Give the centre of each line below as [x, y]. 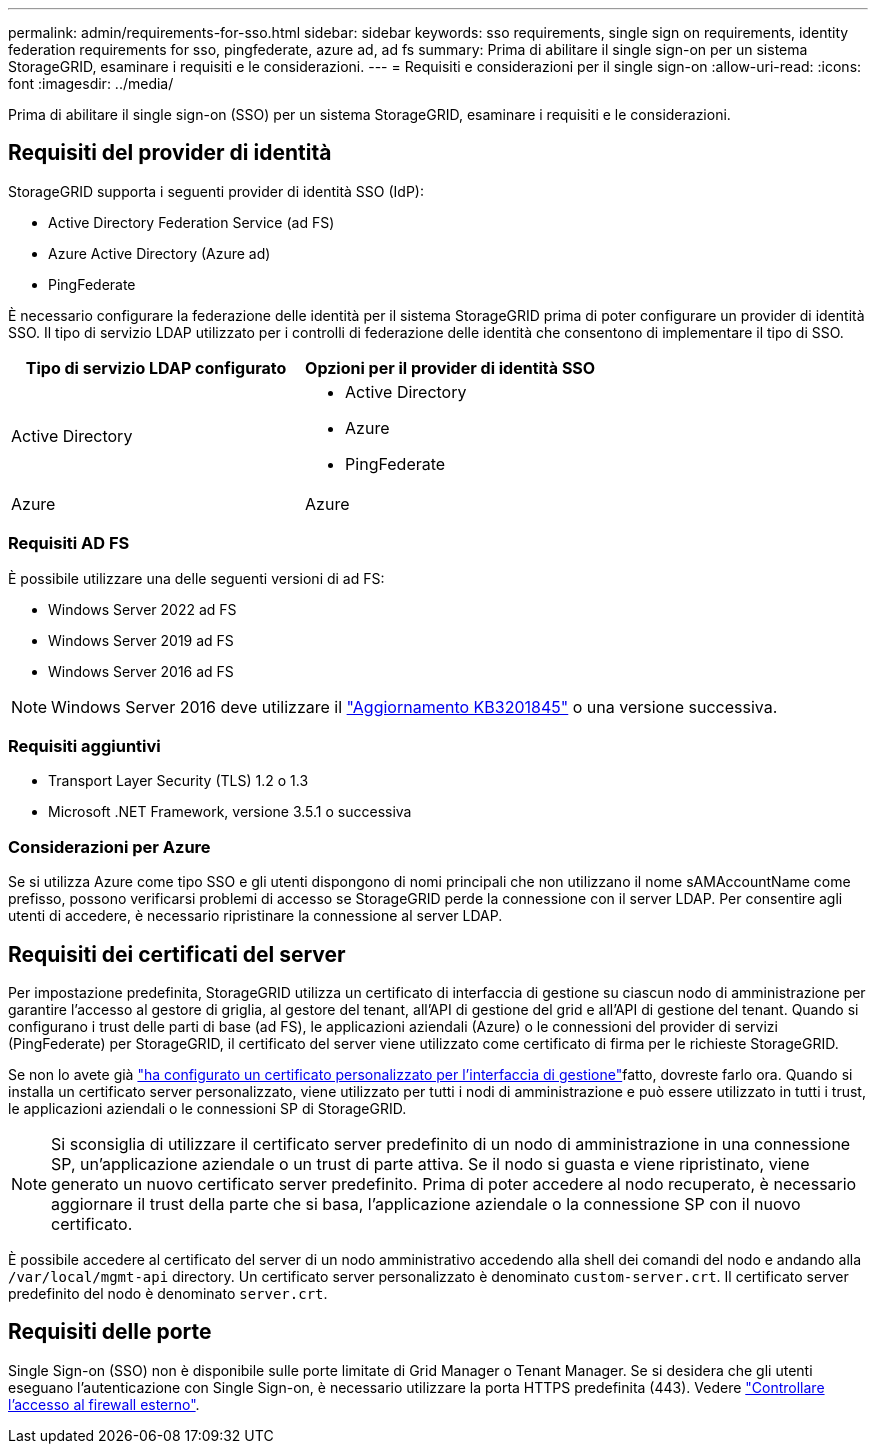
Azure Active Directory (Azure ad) [159, 253]
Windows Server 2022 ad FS [142, 609]
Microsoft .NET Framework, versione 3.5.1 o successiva [230, 812]
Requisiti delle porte [110, 1332]
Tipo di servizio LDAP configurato [156, 367]
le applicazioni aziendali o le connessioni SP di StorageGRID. [207, 1108]
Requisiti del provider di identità [170, 153]
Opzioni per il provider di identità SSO [450, 367]
